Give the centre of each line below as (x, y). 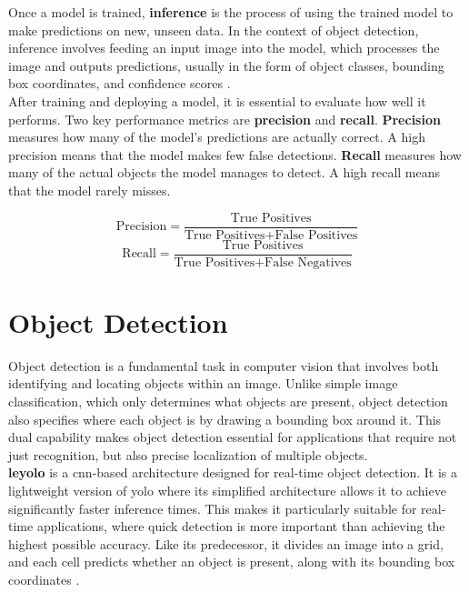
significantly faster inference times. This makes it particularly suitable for (213, 508)
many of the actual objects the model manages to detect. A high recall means (225, 172)
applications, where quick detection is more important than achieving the (241, 526)
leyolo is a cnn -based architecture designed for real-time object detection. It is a (233, 472)
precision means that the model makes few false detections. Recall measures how (235, 154)
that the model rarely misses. (90, 190)
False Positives (316, 235)
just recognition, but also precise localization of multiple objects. (188, 454)
